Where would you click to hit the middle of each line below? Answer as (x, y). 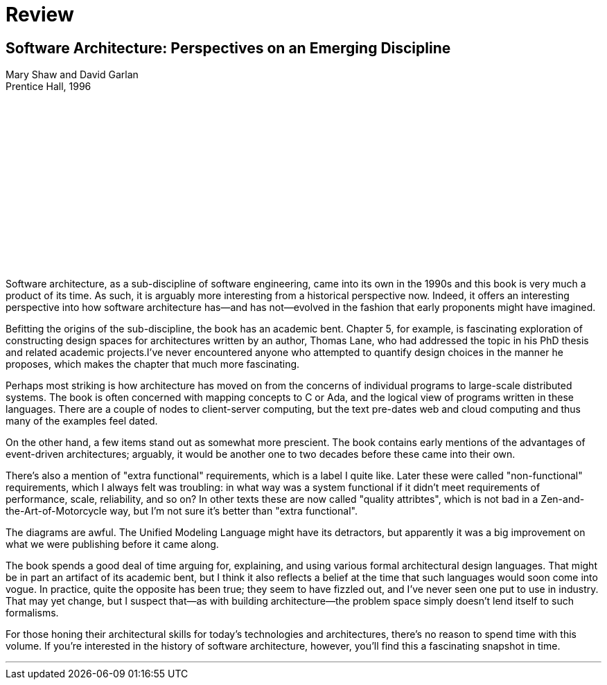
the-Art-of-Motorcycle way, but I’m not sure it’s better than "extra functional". (182, 511)
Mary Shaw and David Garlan (72, 75)
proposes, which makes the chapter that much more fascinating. (153, 364)
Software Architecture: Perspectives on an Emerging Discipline (228, 48)
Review (40, 15)
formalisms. (32, 613)
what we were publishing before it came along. (112, 544)
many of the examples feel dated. (82, 421)
